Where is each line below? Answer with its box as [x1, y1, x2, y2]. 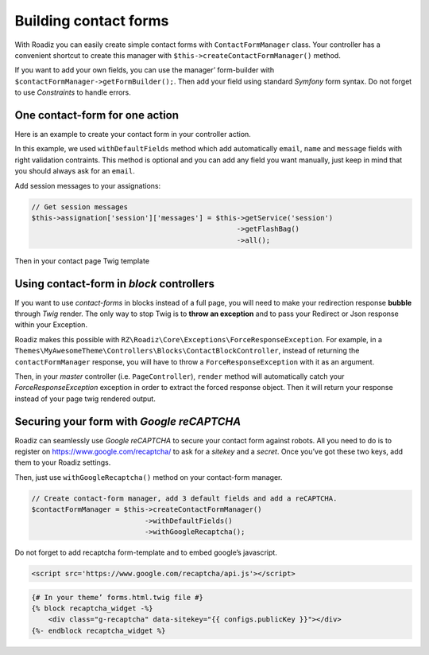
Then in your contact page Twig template [14, 255, 150, 266]
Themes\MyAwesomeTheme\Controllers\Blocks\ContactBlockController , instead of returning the [14, 346, 360, 356]
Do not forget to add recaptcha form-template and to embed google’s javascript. [14, 548, 277, 557]
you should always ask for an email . [14, 166, 135, 176]
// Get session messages [31, 202, 129, 211]
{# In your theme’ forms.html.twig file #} [31, 593, 204, 602]
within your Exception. [14, 320, 87, 329]
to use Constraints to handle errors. [14, 88, 131, 97]
